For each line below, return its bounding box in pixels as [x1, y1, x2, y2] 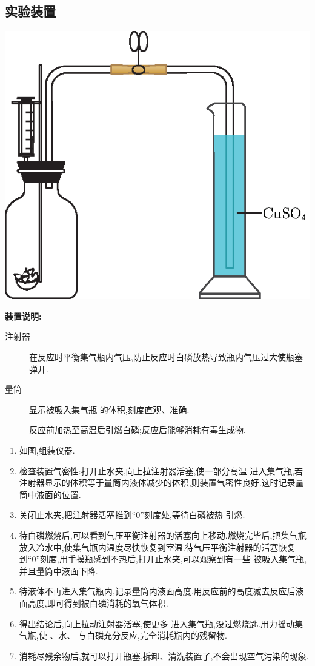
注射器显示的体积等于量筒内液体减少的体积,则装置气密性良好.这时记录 [19, 476, 296, 489]
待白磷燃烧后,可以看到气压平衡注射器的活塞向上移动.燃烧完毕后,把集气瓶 [19, 529, 307, 542]
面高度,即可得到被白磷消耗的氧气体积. [19, 596, 168, 609]
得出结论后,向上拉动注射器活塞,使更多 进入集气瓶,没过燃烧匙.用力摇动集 [19, 617, 303, 630]
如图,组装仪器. [19, 444, 75, 457]
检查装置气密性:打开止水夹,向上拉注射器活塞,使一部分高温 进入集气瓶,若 [19, 464, 303, 477]
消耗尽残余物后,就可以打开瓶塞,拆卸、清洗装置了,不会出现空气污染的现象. [19, 649, 309, 662]
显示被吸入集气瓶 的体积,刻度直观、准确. [29, 403, 190, 415]
